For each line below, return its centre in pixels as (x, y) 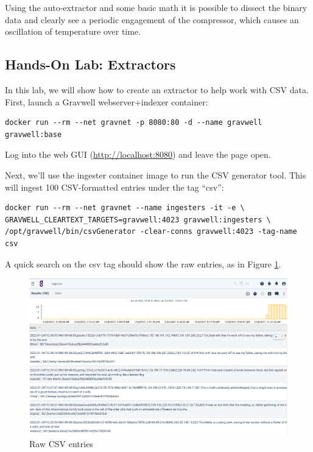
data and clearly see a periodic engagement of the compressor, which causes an (152, 19)
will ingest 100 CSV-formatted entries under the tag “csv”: (114, 187)
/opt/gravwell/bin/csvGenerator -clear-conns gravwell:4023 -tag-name (151, 232)
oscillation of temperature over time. (73, 31)
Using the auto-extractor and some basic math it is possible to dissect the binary (156, 7)
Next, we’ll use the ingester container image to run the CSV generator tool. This (156, 175)
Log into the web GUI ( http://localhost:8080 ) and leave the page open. (138, 154)
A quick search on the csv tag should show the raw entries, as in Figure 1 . (143, 263)
